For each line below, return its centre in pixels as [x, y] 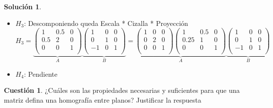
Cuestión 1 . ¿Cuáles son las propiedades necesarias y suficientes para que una [122, 90]
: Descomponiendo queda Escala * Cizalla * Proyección [106, 23]
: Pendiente [41, 74]
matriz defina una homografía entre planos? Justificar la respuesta [103, 100]
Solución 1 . [23, 6]
